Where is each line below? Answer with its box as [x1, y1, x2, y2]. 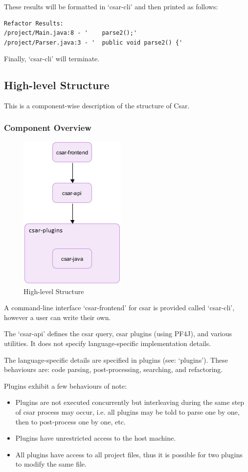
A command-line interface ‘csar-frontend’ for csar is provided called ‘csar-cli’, [4, 302, 235, 313]
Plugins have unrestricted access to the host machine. [15, 433, 176, 443]
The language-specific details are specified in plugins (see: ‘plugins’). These [4, 354, 228, 365]
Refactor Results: [4, 20, 64, 27]
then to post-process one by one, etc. [15, 416, 126, 426]
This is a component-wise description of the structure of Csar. [4, 100, 190, 111]
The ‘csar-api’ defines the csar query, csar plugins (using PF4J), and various [4, 328, 232, 339]
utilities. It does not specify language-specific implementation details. [4, 338, 211, 348]
